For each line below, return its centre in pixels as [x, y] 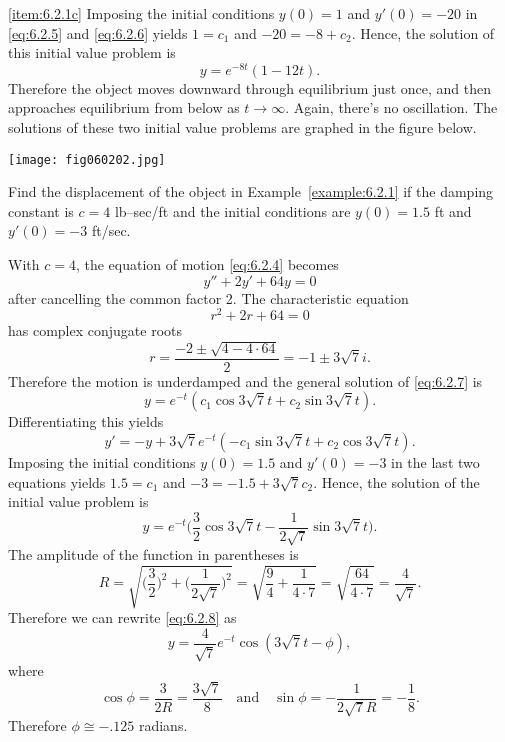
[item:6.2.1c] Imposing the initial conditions [141, 13]
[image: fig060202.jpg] [87, 159]
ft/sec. [111, 230]
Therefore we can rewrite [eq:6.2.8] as [122, 617]
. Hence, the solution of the [396, 481]
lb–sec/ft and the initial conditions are [232, 210]
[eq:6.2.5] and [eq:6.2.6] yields [98, 32]
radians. [163, 725]
